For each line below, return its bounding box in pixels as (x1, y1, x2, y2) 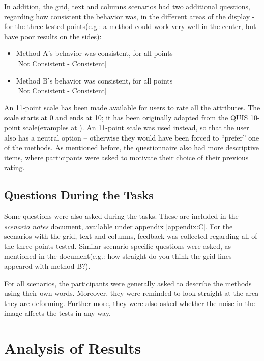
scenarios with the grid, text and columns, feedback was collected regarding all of (4, 231, 257, 241)
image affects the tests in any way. (4, 308, 111, 318)
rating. (4, 162, 25, 173)
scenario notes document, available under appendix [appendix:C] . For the (4, 220, 233, 231)
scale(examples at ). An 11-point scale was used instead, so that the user (22, 122, 249, 132)
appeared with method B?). (4, 261, 91, 271)
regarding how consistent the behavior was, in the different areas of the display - (4, 11, 255, 21)
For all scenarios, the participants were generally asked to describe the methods (4, 277, 252, 288)
